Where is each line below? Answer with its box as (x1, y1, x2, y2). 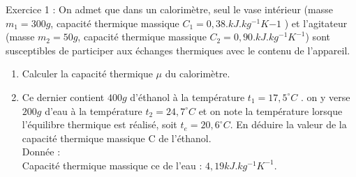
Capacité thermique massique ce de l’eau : (22, 157, 202, 172)
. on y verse (300, 89, 350, 104)
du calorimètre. (165, 66, 230, 81)
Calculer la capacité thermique (22, 66, 153, 81)
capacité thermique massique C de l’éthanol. (22, 130, 212, 145)
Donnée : (22, 144, 61, 159)
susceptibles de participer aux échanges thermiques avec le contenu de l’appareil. (6, 43, 350, 57)
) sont (305, 29, 330, 44)
